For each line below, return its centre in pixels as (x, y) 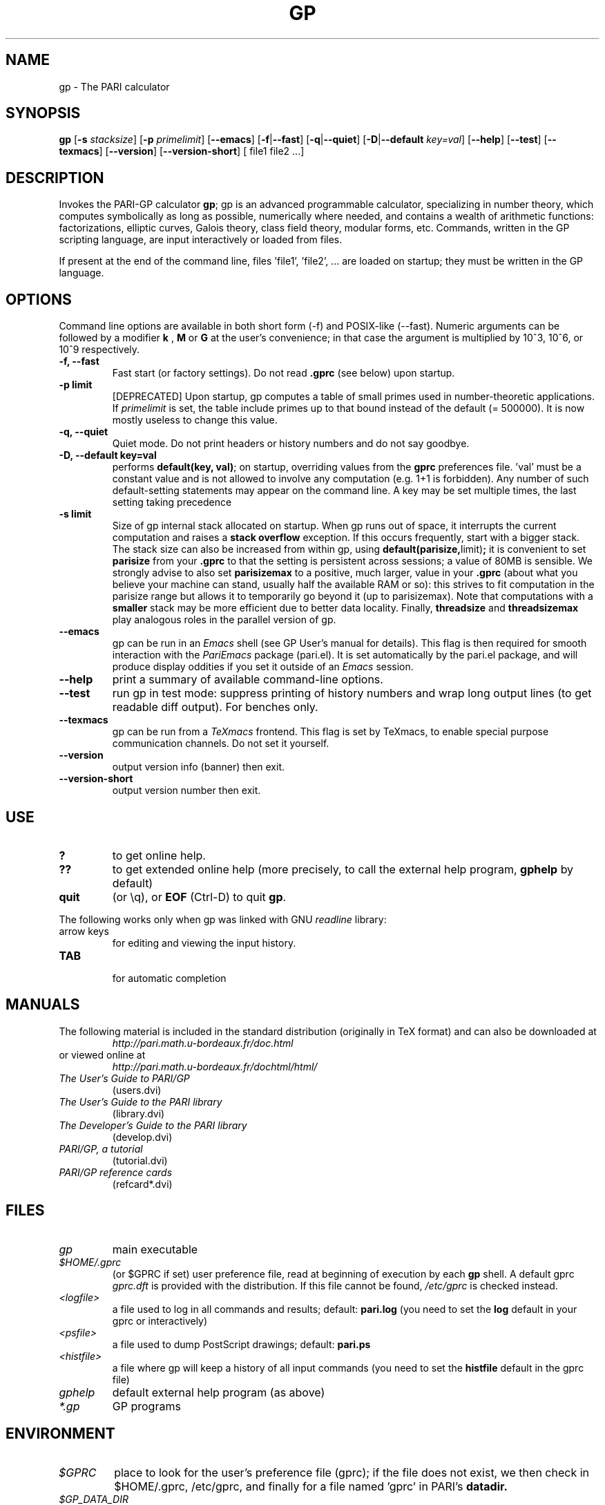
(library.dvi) (138, 1113)
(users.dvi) (137, 1090)
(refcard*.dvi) (142, 1184)
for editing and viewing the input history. (204, 943)
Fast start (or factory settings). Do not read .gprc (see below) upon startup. (284, 373)
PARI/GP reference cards (116, 1172)
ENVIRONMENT (60, 1434)
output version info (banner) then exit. (199, 767)
